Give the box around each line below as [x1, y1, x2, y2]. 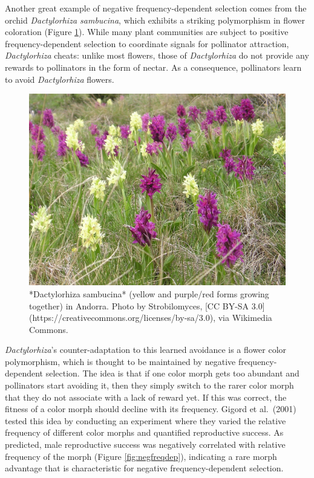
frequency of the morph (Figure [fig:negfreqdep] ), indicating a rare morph [5, 450, 277, 462]
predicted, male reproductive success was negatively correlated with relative [5, 438, 286, 451]
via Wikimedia [218, 311, 272, 324]
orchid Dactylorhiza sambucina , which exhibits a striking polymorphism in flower [5, 13, 306, 26]
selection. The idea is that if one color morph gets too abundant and [45, 367, 299, 379]
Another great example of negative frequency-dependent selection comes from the [5, 2, 307, 14]
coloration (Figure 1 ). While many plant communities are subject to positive [5, 25, 289, 38]
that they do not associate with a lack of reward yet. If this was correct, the [5, 390, 287, 403]
